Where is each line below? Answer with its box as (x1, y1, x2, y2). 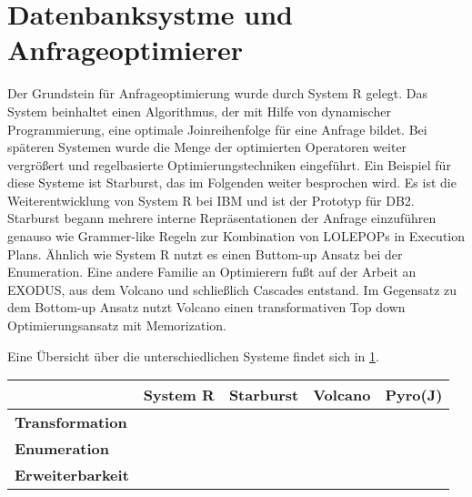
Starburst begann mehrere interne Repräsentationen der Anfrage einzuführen (7, 208, 437, 228)
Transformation (15, 411, 127, 433)
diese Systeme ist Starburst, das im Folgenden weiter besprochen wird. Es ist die (7, 173, 457, 192)
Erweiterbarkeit (15, 464, 129, 486)
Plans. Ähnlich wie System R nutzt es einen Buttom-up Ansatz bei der (7, 244, 403, 263)
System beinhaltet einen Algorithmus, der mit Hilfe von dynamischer (7, 101, 391, 120)
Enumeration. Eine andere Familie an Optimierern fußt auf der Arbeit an (7, 262, 417, 281)
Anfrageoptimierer (7, 31, 244, 68)
